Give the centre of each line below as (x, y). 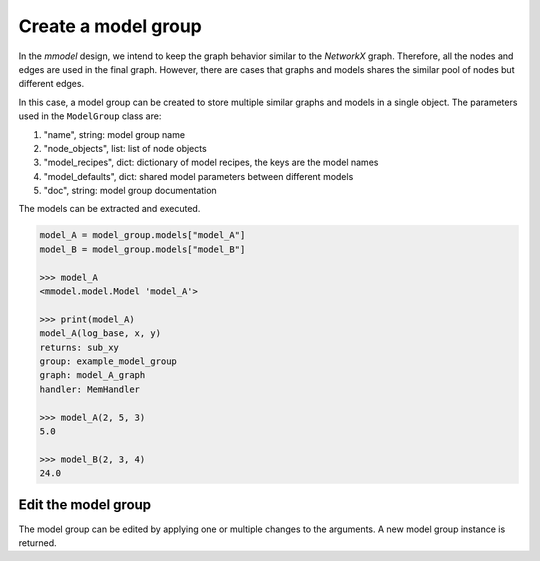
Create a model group (110, 26)
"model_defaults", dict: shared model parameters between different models (198, 176)
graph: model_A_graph (92, 375)
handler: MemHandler (89, 389)
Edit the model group (85, 505)
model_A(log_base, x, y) (100, 333)
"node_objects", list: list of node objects (125, 148)
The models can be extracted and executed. (109, 209)
